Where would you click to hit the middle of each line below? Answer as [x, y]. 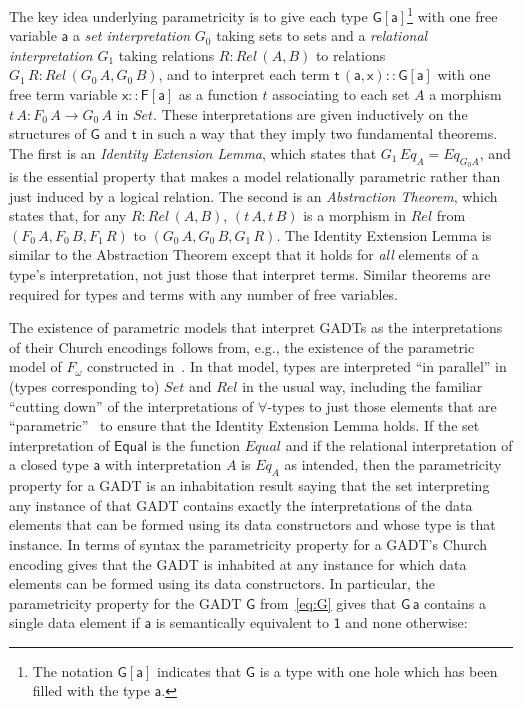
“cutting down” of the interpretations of [131, 405]
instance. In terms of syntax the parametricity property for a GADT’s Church [248, 543]
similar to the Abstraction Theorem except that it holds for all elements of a [244, 254]
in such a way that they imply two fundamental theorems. [319, 133]
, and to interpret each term [244, 74]
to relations [350, 54]
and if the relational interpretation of [399, 444]
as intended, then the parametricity [393, 464]
